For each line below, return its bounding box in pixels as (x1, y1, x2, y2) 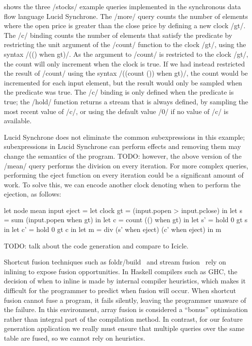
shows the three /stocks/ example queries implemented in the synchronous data (4, 1, 241, 11)
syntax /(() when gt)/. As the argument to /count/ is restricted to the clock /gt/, (4, 49, 249, 59)
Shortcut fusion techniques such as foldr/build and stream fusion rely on (4, 257, 226, 267)
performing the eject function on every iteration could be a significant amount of (4, 170, 244, 180)
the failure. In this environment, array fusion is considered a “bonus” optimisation (4, 304, 248, 314)
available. (4, 115, 32, 126)
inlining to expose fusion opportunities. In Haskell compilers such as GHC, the (4, 266, 237, 276)
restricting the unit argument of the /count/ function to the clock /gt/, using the (4, 39, 246, 49)
